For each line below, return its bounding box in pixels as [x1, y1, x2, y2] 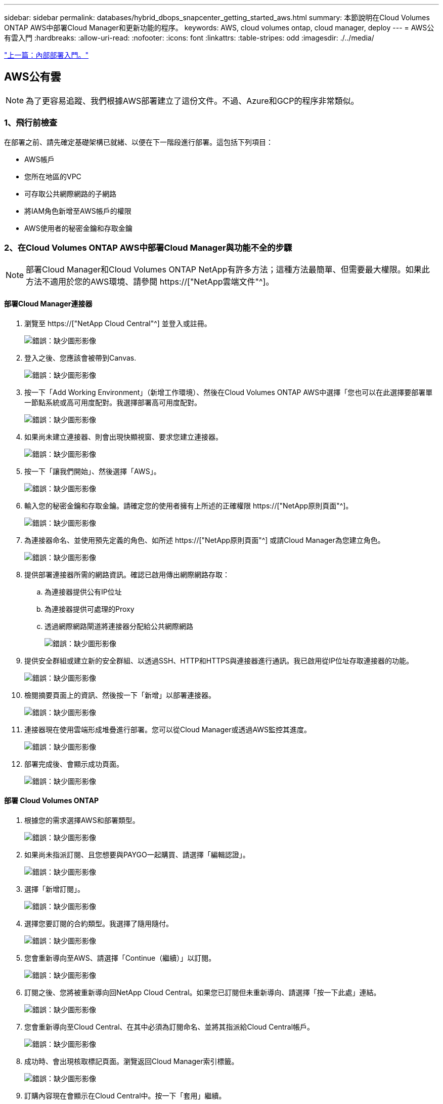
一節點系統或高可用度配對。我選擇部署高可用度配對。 [24, 398, 201, 407]
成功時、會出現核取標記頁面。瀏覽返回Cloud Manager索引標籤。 [24, 1056, 239, 1066]
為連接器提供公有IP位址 [45, 587, 122, 596]
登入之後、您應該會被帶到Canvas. [24, 353, 137, 362]
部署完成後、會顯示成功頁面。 [24, 759, 123, 768]
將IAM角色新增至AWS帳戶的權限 [24, 206, 131, 215]
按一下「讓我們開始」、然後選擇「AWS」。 [24, 466, 161, 476]
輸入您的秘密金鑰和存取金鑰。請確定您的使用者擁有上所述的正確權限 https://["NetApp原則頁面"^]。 [24, 501, 353, 510]
